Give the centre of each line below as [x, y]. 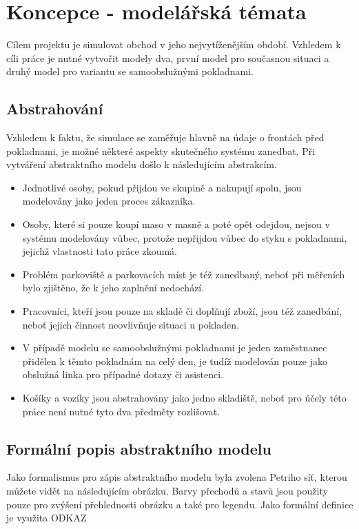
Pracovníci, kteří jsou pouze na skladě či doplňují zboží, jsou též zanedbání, [182, 311]
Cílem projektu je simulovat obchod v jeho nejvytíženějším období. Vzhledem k [174, 44]
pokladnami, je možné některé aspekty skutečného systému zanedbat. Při [161, 151]
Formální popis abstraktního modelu [139, 448]
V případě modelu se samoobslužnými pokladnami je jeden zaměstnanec [175, 348]
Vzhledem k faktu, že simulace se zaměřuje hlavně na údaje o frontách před [165, 137]
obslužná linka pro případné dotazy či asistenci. [123, 374]
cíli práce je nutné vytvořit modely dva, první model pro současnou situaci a [168, 58]
